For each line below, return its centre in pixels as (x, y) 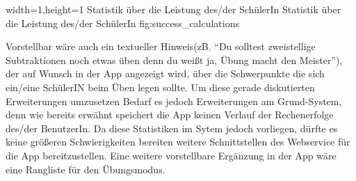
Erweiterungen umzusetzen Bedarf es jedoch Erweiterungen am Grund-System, (174, 101)
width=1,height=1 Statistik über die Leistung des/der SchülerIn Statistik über (173, 9)
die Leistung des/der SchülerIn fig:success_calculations (122, 23)
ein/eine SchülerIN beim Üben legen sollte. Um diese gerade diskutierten (160, 87)
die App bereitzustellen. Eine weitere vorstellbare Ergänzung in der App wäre (171, 155)
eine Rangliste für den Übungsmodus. (86, 169)
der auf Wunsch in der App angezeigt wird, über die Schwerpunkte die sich (165, 73)
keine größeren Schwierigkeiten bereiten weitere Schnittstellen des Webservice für (178, 142)
